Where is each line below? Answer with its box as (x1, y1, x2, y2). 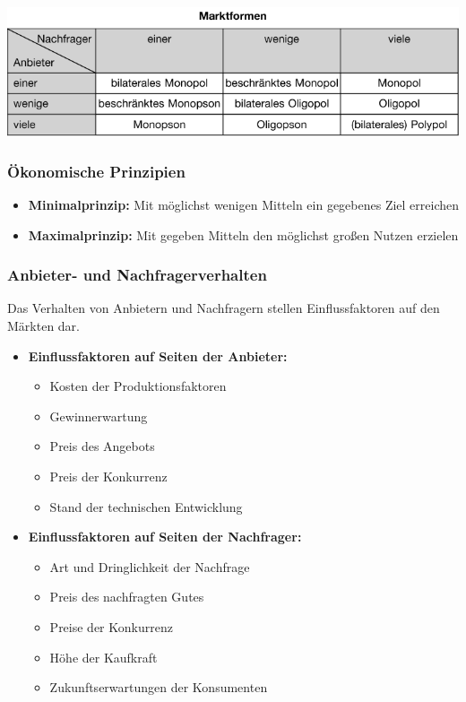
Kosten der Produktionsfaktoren (49, 377, 227, 395)
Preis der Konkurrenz (49, 466, 168, 485)
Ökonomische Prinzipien (7, 160, 186, 182)
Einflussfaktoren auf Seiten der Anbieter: (28, 346, 288, 365)
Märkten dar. (7, 316, 80, 334)
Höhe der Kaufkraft (49, 647, 158, 666)
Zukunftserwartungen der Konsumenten (49, 678, 268, 697)
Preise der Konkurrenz (49, 617, 173, 636)
